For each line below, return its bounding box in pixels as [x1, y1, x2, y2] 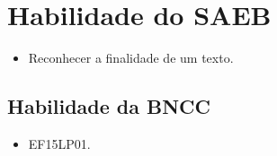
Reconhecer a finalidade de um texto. [28, 48, 234, 67]
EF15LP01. [28, 134, 91, 152]
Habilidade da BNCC [7, 92, 211, 120]
